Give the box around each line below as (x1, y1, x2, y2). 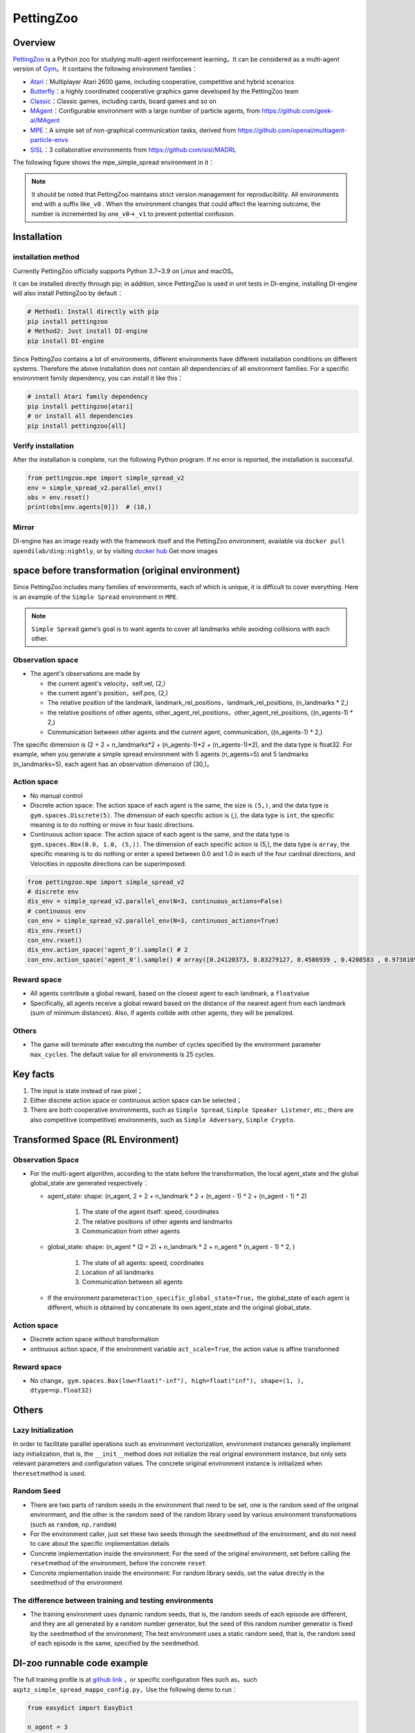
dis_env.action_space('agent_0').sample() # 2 (27, 946, 188, 954)
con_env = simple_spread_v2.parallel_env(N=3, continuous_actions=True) (27, 917, 279, 925)
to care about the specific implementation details (30, 1540, 169, 1548)
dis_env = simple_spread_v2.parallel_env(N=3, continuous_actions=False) (27, 898, 283, 905)
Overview (12, 37, 56, 49)
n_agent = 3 (27, 1723, 68, 1731)
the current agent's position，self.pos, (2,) (47, 688, 169, 697)
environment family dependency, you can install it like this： (12, 374, 184, 383)
